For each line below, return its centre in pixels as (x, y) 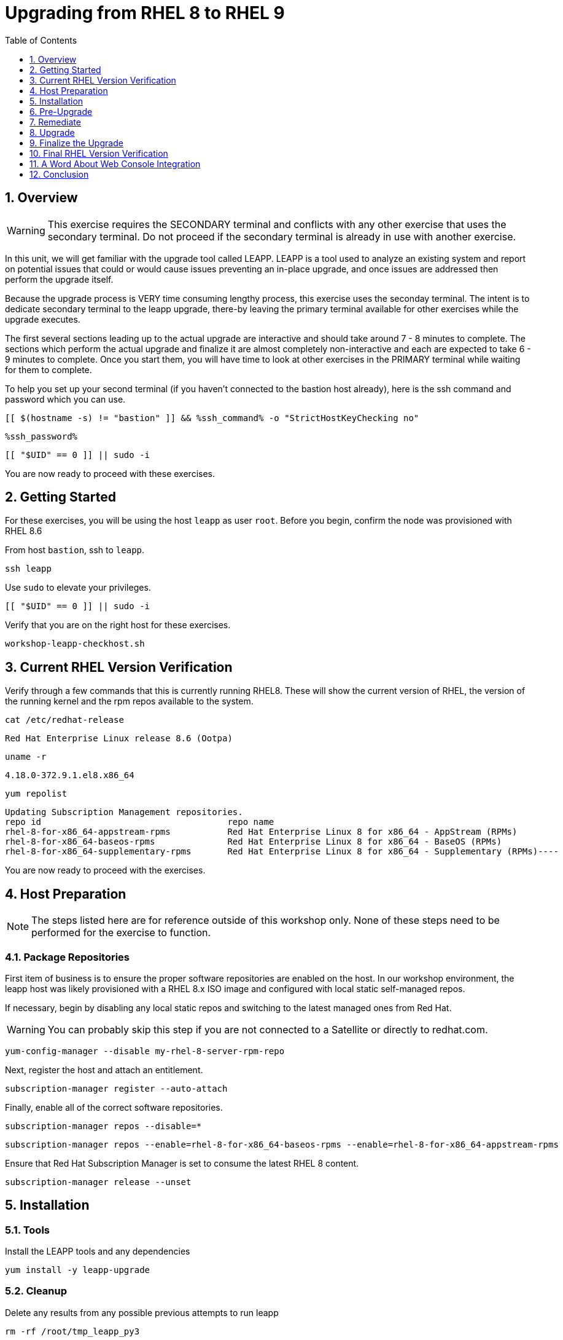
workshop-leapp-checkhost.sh (75, 644)
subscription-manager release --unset (98, 1182)
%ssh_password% (41, 436)
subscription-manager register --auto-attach (116, 1088)
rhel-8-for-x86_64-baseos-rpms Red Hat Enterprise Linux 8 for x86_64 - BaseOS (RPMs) (254, 842)
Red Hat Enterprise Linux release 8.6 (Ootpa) (119, 739)
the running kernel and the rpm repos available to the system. (129, 701)
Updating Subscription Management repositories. (124, 812)
